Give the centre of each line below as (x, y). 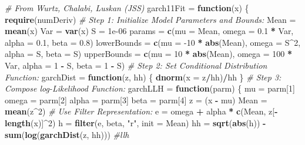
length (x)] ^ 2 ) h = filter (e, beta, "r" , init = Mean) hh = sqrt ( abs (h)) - (135, 122)
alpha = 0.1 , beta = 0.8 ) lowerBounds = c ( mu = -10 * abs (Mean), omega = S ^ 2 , (153, 42)
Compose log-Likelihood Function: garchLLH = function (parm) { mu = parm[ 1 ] (150, 88)
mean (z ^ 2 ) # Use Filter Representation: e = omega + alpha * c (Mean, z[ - (141, 111)
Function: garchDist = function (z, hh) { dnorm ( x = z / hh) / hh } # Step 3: (143, 77)
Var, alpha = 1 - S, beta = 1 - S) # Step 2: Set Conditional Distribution (136, 65)
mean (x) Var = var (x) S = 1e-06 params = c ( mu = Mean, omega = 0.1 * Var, (149, 31)
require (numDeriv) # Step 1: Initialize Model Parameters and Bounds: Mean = (150, 19)
